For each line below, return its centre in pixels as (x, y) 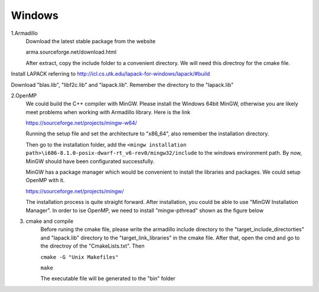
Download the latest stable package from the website (91, 41)
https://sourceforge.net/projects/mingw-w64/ (81, 123)
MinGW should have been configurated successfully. (90, 161)
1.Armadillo (25, 33)
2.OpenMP (24, 95)
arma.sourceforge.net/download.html (71, 52)
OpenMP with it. (45, 180)
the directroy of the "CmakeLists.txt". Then (92, 246)
